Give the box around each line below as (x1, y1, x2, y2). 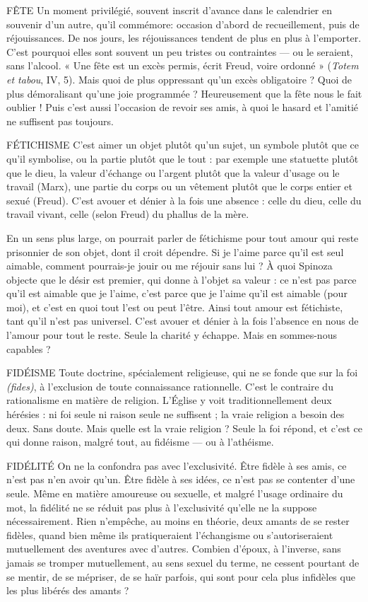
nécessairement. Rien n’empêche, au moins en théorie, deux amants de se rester (6, 514, 350, 528)
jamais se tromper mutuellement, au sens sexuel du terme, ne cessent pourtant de (6, 555, 360, 569)
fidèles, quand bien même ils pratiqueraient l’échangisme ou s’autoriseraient (6, 527, 333, 542)
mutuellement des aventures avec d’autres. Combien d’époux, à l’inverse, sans (6, 541, 341, 556)
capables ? (6, 341, 51, 356)
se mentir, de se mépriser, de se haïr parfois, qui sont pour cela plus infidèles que (6, 569, 355, 584)
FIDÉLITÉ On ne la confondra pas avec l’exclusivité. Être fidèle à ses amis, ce (6, 458, 347, 473)
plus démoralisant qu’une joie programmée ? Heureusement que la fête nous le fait (6, 86, 362, 100)
